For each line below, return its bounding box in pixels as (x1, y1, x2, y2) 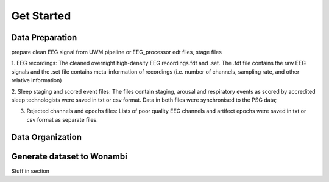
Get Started (11, 9, 71, 23)
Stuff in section (11, 167, 50, 175)
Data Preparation (11, 32, 77, 43)
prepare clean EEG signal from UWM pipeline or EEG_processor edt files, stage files (11, 49, 222, 56)
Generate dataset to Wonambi (11, 151, 127, 161)
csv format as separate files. (26, 116, 99, 123)
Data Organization (11, 131, 82, 142)
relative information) (11, 77, 62, 84)
